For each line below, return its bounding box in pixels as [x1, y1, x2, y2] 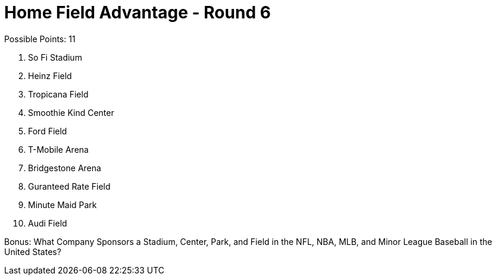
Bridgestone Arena [28, 162, 101, 173]
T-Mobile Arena [28, 144, 89, 155]
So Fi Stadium [28, 52, 82, 62]
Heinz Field [28, 70, 72, 81]
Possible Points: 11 [4, 33, 76, 44]
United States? [4, 246, 61, 257]
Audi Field [28, 218, 67, 228]
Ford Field [28, 125, 67, 136]
